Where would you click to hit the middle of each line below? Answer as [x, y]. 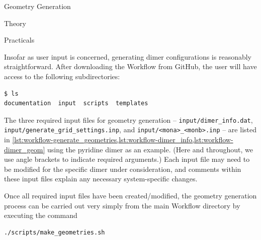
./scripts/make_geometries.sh [55, 232]
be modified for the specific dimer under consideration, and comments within [123, 169]
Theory [15, 23]
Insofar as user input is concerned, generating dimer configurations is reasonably [128, 56]
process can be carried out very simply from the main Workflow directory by [122, 205]
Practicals [19, 40]
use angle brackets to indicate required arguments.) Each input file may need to [127, 159]
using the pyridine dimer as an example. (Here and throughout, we [150, 149]
